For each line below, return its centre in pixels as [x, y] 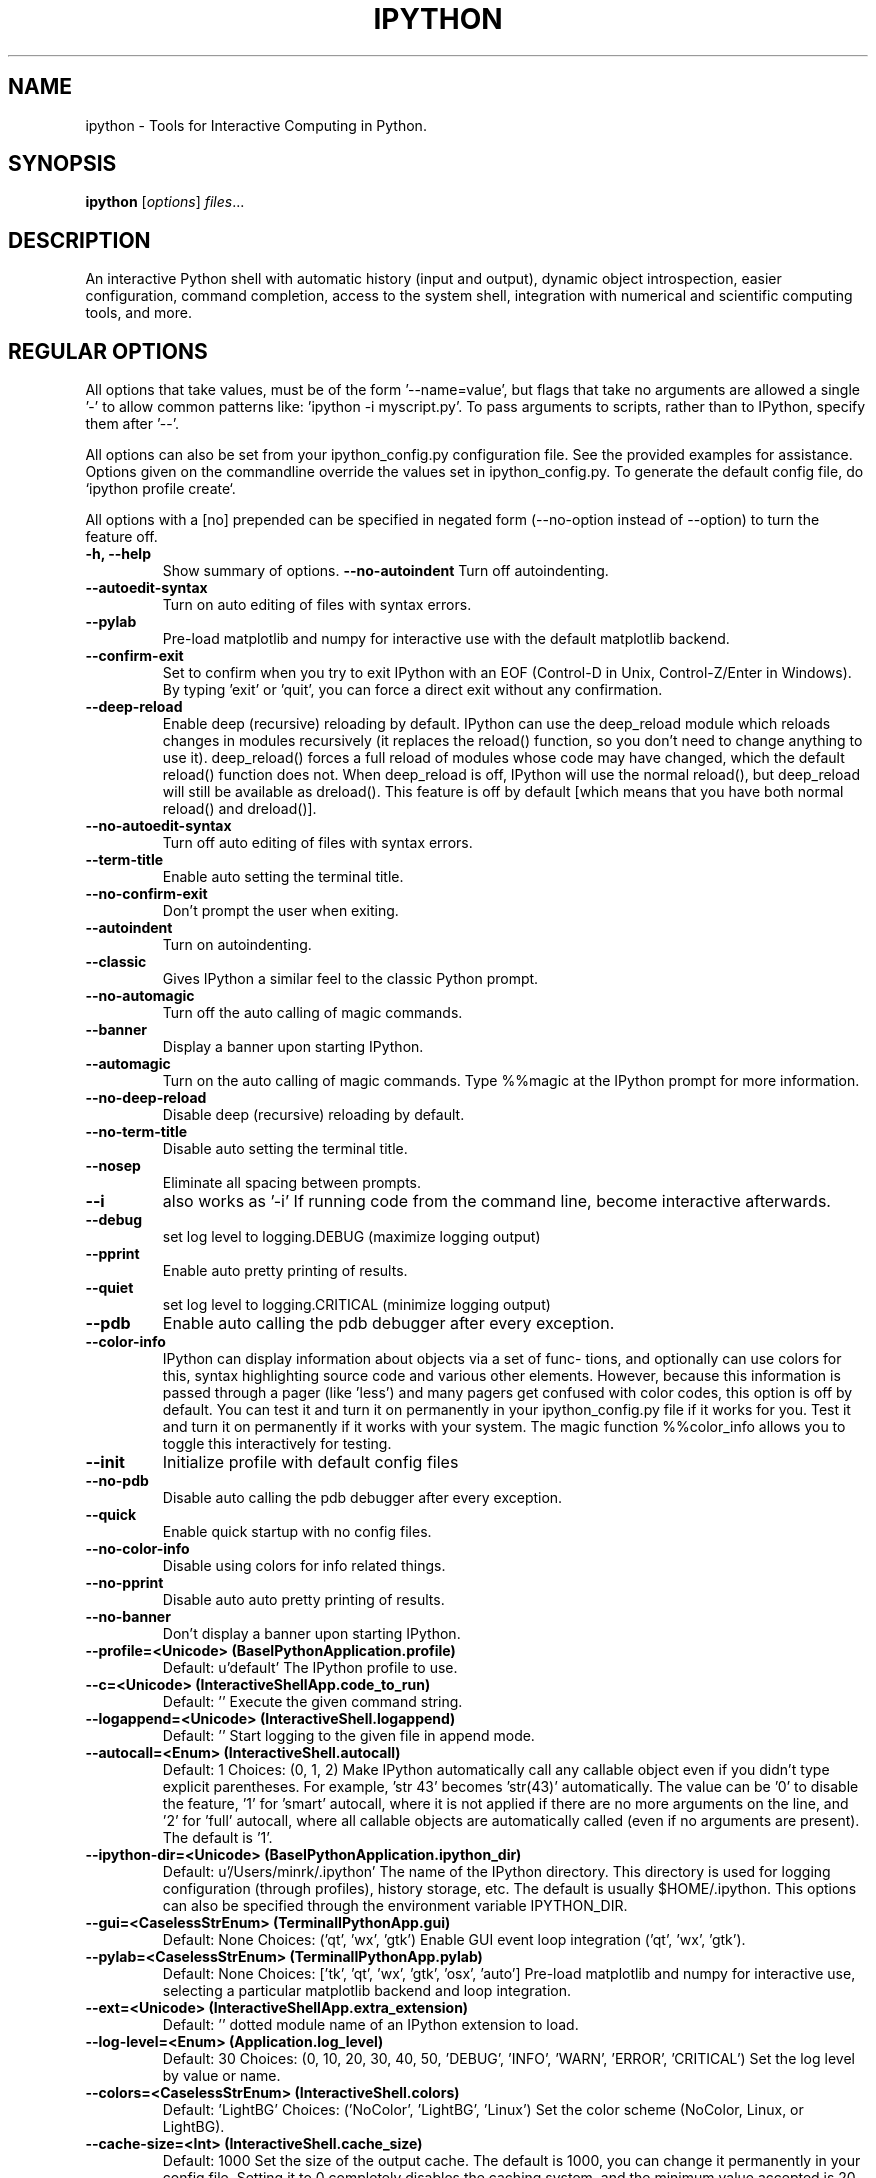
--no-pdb [117, 1481]
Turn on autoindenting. [237, 945]
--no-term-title [136, 1132]
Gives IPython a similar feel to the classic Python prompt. [350, 979]
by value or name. [221, 2076]
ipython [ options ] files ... [165, 202]
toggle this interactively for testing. [277, 1444]
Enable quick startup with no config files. [297, 1532]
